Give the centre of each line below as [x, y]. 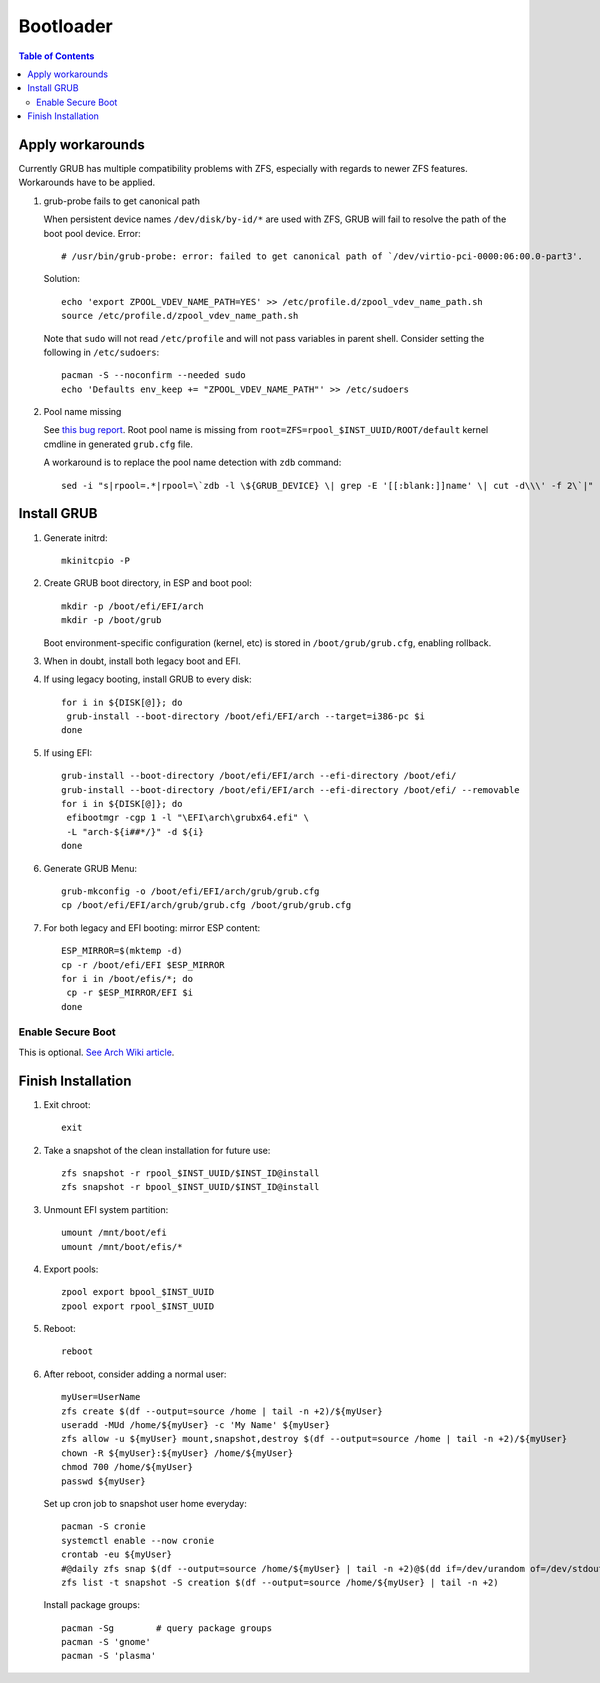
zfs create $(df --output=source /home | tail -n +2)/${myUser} [222, 1411]
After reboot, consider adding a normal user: [135, 1374]
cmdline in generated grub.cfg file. [118, 444]
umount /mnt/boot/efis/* [122, 1246]
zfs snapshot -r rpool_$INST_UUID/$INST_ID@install [190, 1173]
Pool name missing [82, 412]
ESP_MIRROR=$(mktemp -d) [122, 951]
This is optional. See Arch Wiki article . [96, 1052]
